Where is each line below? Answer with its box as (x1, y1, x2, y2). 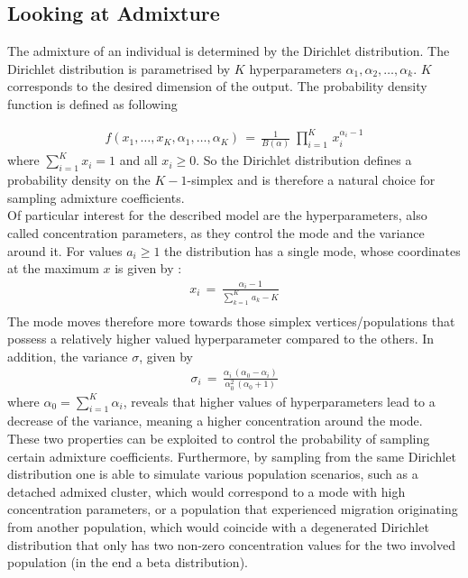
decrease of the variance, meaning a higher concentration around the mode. (7, 411, 423, 430)
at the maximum (7, 259, 99, 278)
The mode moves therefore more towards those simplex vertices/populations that (7, 311, 455, 330)
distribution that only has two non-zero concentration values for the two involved (7, 535, 456, 554)
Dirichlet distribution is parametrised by (7, 59, 231, 78)
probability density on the (7, 170, 151, 189)
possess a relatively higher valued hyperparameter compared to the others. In (7, 329, 435, 348)
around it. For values (7, 241, 123, 260)
